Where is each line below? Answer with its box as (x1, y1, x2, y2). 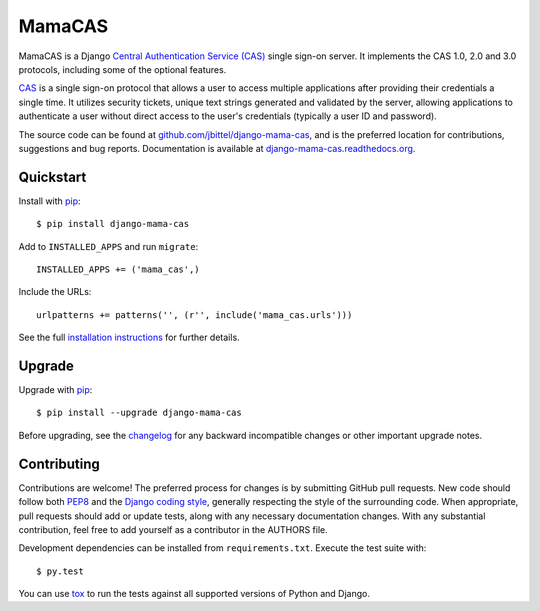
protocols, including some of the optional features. (18, 63, 227, 75)
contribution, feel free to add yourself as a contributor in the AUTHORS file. (18, 523, 329, 535)
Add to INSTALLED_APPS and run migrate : (18, 240, 199, 252)
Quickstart (18, 168, 87, 185)
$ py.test (36, 565, 84, 577)
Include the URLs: (18, 286, 92, 298)
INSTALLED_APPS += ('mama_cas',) (36, 263, 200, 275)
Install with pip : (18, 195, 81, 207)
